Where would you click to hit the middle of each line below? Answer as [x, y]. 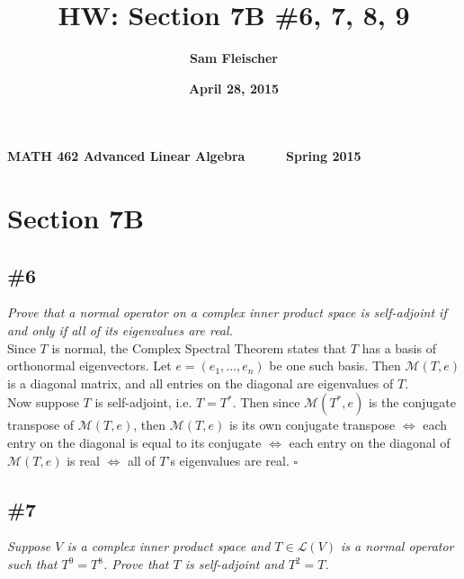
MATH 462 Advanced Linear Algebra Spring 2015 [184, 156]
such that [32, 564]
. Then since [266, 402]
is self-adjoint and [234, 564]
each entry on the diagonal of [370, 443]
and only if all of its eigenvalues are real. [120, 330]
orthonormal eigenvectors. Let [89, 365]
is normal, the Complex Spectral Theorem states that [199, 347]
